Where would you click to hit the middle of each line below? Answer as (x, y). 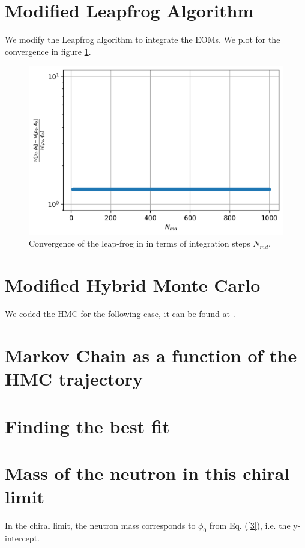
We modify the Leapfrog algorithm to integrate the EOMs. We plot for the (143, 39)
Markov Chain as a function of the (151, 355)
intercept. (22, 537)
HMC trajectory (74, 379)
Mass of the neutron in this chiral (147, 473)
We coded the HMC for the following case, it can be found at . (120, 314)
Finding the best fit (87, 426)
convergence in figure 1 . (48, 51)
